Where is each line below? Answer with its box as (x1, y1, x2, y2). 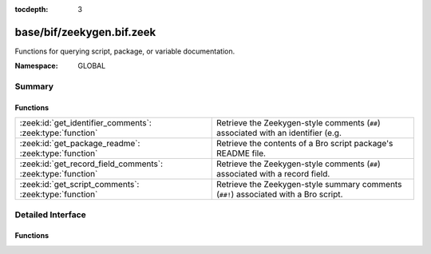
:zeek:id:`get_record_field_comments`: (19, 158, 164, 169)
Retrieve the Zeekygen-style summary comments (215, 179, 402, 190)
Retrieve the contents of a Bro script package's (215, 138, 393, 149)
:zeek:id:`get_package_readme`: (19, 138, 140, 149)
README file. (215, 148, 267, 159)
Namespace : (14, 61, 59, 71)
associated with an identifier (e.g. (215, 128, 342, 139)
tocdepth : (14, 5, 49, 14)
